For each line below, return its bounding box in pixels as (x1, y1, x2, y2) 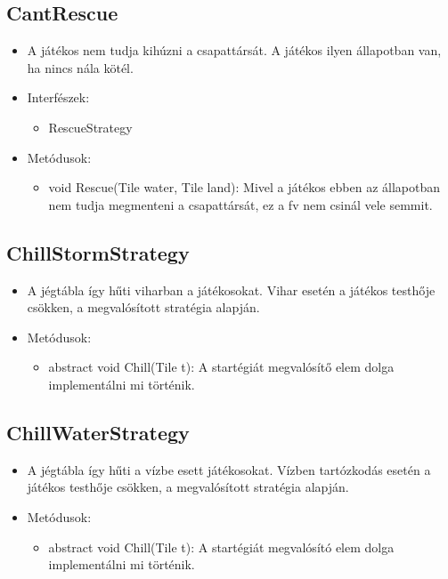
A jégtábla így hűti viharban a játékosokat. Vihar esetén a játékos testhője (27, 280, 436, 299)
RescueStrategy (48, 117, 133, 136)
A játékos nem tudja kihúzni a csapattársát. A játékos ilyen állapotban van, (27, 41, 442, 60)
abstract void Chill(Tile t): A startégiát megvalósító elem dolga (48, 537, 395, 556)
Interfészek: (27, 88, 90, 107)
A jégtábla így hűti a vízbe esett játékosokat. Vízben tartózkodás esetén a (27, 460, 431, 478)
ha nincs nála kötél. (27, 58, 134, 76)
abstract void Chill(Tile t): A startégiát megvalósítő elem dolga (48, 358, 395, 376)
